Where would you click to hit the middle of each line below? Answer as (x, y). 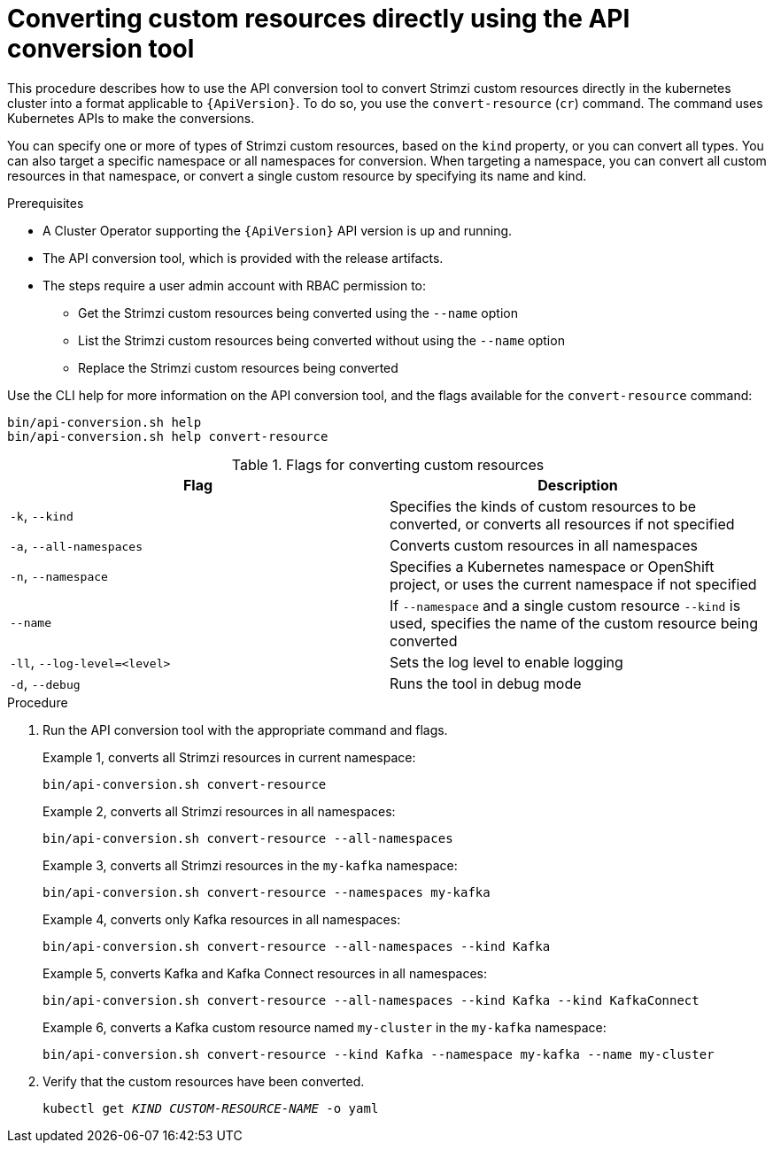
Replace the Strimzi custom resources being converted (238, 367)
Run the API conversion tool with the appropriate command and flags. (245, 729)
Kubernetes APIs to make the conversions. (131, 118)
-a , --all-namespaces (76, 545)
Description (578, 485)
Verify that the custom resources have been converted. (204, 1081)
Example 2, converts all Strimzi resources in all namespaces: (219, 811)
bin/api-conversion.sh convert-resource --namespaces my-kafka (267, 892)
